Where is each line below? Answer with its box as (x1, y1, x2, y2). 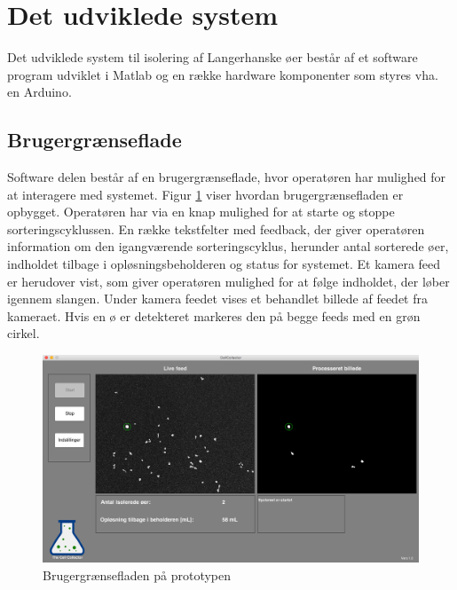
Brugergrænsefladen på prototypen (43, 565, 232, 584)
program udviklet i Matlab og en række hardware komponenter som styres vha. (7, 65, 438, 83)
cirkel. (7, 324, 40, 342)
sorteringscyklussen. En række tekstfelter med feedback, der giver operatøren (7, 219, 425, 238)
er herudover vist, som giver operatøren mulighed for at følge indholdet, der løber (7, 271, 450, 290)
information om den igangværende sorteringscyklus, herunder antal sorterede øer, (7, 237, 449, 256)
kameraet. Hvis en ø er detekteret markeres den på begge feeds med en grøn (7, 306, 421, 325)
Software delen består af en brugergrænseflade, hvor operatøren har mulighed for (7, 168, 446, 186)
